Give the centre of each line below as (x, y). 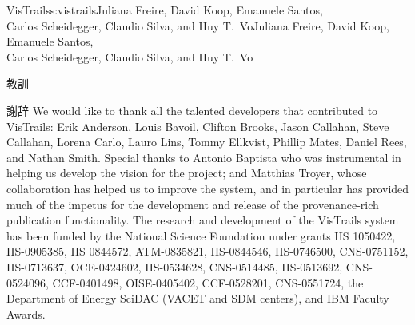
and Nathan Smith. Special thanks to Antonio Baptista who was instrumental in (204, 157)
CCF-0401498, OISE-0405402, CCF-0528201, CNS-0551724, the (208, 282)
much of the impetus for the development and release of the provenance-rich (193, 204)
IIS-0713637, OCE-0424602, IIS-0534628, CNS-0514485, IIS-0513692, (175, 266)
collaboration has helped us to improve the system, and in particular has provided (208, 188)
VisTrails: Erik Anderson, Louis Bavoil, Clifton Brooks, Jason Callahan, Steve (198, 126)
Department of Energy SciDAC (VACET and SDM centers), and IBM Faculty (198, 298)
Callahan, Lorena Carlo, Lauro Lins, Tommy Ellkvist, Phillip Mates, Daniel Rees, (207, 142)
